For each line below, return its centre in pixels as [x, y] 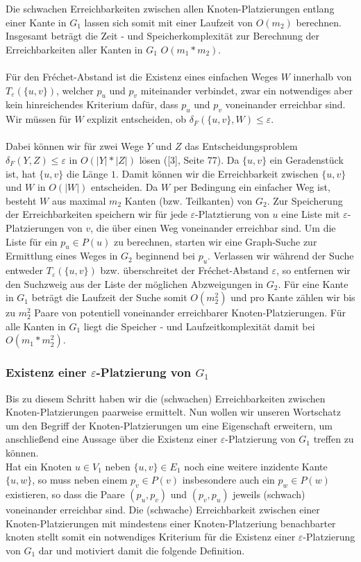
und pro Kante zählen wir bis [293, 297]
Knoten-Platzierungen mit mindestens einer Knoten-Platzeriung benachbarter [171, 523]
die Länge [87, 173]
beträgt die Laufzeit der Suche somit [109, 297]
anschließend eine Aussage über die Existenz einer [112, 439]
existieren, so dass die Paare [65, 494]
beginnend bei [166, 256]
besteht [21, 200]
